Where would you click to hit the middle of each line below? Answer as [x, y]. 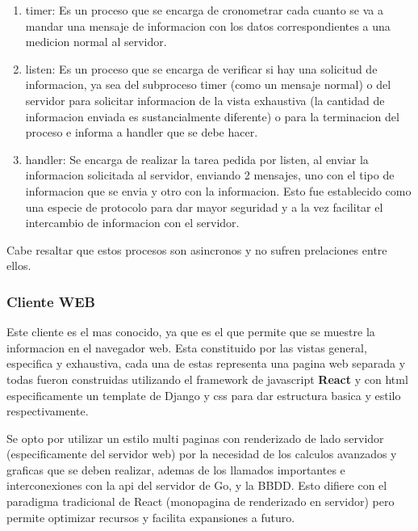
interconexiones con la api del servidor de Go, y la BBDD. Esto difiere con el [197, 485]
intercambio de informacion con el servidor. [132, 223]
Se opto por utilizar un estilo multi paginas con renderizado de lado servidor [195, 438]
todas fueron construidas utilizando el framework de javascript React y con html [207, 379]
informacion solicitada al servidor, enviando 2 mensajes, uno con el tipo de [210, 175]
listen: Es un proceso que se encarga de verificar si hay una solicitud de [201, 68]
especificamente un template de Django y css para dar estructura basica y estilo [204, 395]
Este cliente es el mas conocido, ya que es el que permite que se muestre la [191, 332]
